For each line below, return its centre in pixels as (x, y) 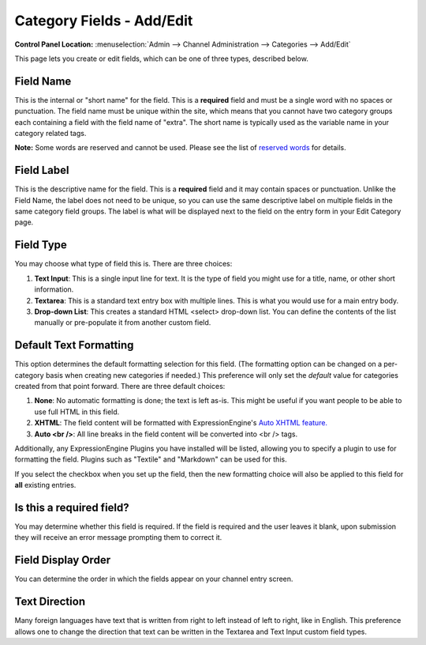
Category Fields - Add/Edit (104, 21)
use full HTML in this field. (77, 412)
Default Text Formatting (74, 345)
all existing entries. (45, 485)
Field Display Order (62, 560)
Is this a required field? (72, 507)
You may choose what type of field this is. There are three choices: (123, 264)
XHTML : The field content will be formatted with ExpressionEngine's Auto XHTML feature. (181, 423)
